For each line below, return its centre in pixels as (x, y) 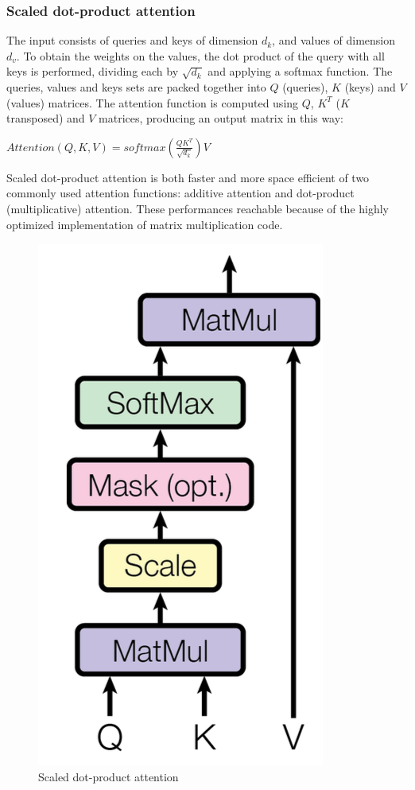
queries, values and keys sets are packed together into (136, 87)
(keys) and (370, 87)
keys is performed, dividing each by (93, 71)
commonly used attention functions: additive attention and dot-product (180, 193)
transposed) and (46, 118)
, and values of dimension (334, 40)
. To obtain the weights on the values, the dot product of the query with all (200, 55)
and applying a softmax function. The (300, 71)
